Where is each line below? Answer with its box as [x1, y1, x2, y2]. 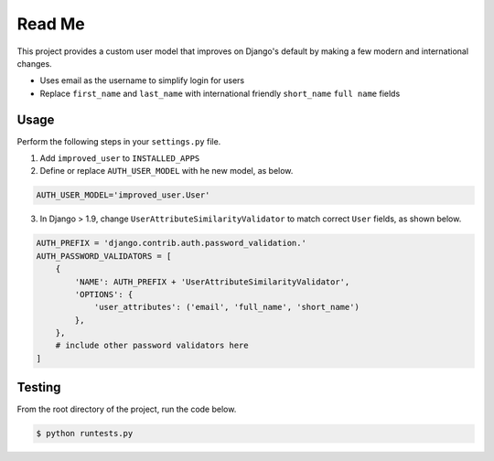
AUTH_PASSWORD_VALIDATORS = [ [36, 251, 172, 261]
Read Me [16, 14, 86, 34]
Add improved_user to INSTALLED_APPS [39, 153, 200, 164]
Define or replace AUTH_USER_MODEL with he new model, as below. [39, 166, 294, 177]
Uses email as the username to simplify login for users [39, 75, 245, 86]
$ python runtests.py [36, 428, 134, 439]
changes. [16, 58, 52, 69]
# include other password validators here [55, 340, 249, 351]
